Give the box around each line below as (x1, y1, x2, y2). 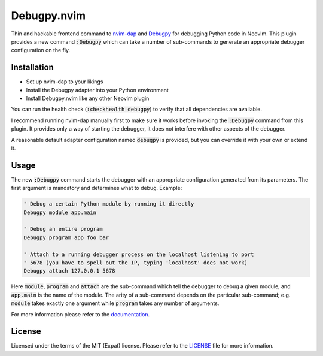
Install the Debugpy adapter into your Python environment (26, 86, 169, 93)
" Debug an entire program (23, 225, 103, 233)
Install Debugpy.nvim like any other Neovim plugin (26, 95, 150, 102)
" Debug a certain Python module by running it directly (23, 201, 194, 207)
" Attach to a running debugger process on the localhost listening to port (23, 251, 254, 258)
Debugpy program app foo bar (23, 234, 109, 241)
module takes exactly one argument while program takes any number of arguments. (11, 300, 220, 307)
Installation (11, 62, 54, 73)
